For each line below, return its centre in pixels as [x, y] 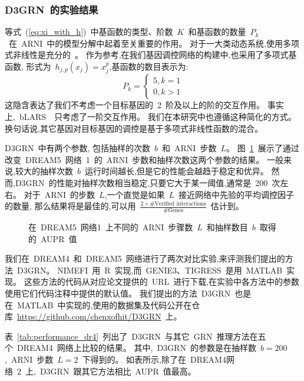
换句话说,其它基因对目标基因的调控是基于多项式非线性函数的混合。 [134, 128]
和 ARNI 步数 [189, 148]
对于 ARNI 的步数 [60, 194]
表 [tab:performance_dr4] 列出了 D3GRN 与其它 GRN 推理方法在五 [136, 336]
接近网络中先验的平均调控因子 [237, 194]
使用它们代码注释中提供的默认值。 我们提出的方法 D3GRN [118, 293]
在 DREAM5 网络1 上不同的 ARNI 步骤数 [111, 227]
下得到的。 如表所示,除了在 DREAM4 [154, 359]
